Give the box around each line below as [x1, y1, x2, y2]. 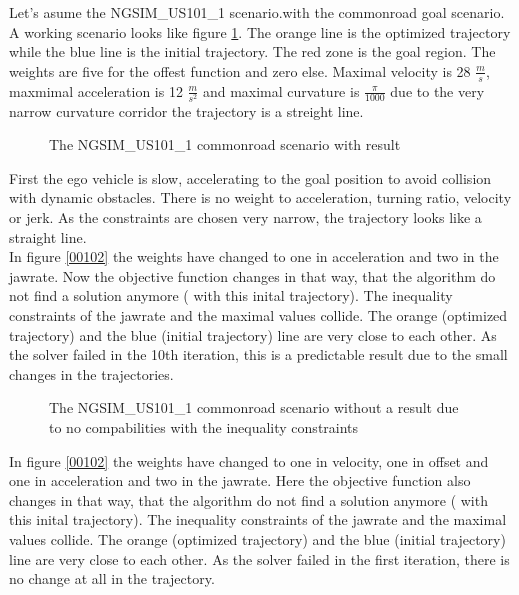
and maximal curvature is [202, 80, 360, 101]
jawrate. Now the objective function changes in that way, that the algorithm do [9, 265, 496, 286]
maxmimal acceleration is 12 [9, 80, 183, 101]
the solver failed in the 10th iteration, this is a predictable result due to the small [9, 344, 508, 365]
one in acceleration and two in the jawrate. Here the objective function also [9, 470, 471, 491]
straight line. [9, 226, 87, 247]
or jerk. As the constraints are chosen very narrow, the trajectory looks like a [9, 207, 482, 228]
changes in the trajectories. [9, 363, 174, 384]
